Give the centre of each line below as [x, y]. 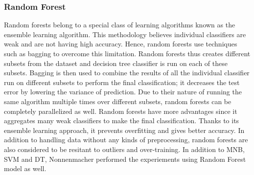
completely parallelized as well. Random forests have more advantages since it [121, 111]
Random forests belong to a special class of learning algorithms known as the [120, 25]
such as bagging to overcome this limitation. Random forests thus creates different [127, 53]
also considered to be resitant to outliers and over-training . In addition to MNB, [124, 149]
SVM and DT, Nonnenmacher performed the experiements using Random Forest [125, 159]
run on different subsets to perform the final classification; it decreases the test [122, 82]
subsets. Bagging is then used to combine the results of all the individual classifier [127, 73]
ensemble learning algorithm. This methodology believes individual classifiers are [125, 34]
